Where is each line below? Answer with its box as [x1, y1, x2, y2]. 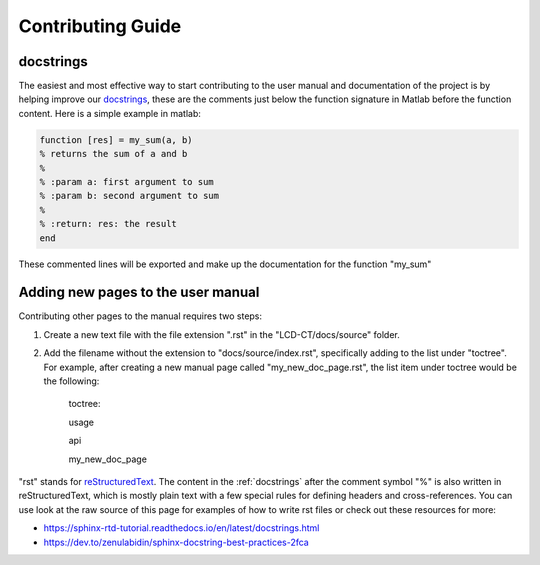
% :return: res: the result [39, 218, 177, 230]
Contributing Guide [18, 15, 182, 37]
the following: [43, 375, 100, 387]
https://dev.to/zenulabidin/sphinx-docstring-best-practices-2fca [43, 536, 309, 548]
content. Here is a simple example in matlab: [18, 107, 202, 119]
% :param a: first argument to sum [39, 176, 214, 187]
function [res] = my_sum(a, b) [39, 134, 194, 145]
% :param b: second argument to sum [39, 190, 220, 202]
